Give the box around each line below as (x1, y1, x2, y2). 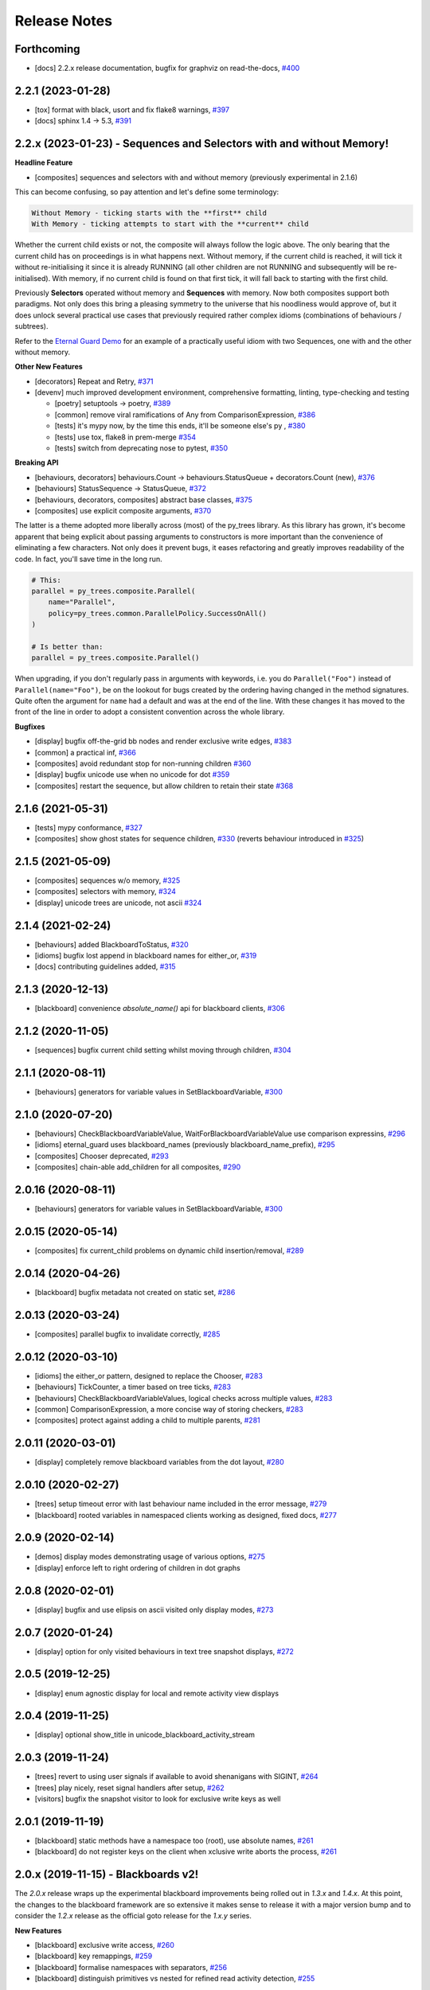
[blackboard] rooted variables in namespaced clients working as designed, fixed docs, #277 (34, 1510, 338, 1520)
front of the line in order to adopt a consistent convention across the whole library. (14, 707, 285, 716)
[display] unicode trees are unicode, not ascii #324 (34, 898, 202, 907)
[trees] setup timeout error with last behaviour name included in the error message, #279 (34, 1499, 327, 1508)
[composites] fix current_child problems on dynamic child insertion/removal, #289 (34, 1246, 304, 1255)
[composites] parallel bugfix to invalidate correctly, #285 (34, 1329, 221, 1339)
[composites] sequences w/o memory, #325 (34, 876, 181, 885)
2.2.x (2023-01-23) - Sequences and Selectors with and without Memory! (14, 137, 389, 150)
